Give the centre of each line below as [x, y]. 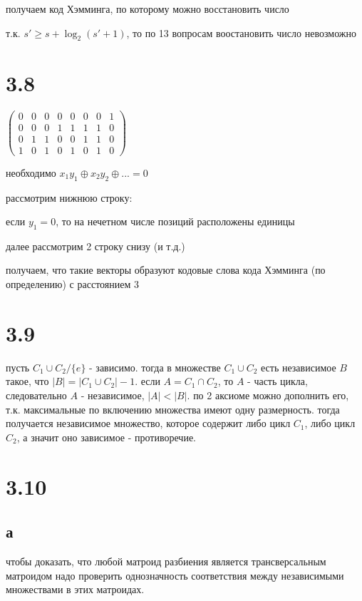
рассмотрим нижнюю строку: [69, 197]
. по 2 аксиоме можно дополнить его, [268, 395]
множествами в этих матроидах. [75, 589]
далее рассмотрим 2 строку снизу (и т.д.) [95, 246]
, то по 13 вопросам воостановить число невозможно [241, 32]
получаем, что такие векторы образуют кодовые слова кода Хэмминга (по [166, 270]
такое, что [27, 381]
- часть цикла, [278, 381]
